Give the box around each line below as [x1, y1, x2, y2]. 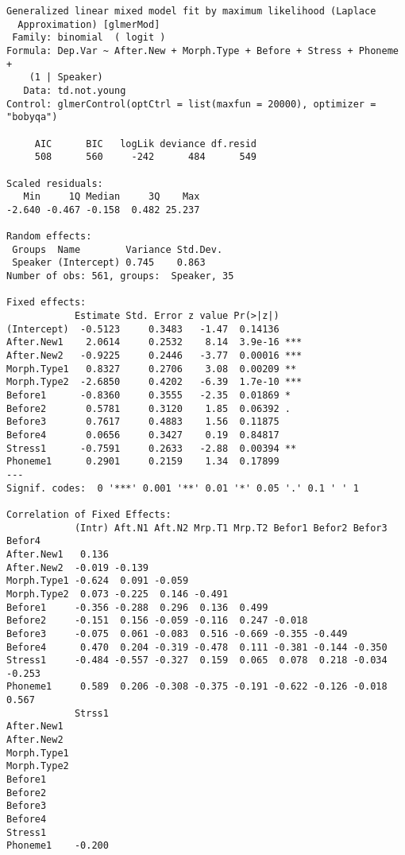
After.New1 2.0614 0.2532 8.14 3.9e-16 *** [6, 336, 303, 348]
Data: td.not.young [23, 84, 126, 96]
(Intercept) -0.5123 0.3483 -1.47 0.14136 [6, 323, 280, 335]
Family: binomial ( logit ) [12, 32, 166, 44]
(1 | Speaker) [29, 72, 103, 84]
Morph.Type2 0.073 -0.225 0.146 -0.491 [6, 588, 229, 600]
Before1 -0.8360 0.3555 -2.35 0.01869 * [6, 390, 291, 402]
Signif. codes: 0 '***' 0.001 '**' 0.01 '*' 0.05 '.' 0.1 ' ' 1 [6, 482, 359, 494]
